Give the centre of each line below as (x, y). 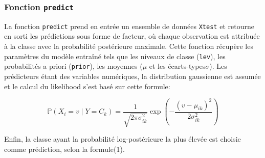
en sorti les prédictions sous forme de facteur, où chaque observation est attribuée (132, 36)
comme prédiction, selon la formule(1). (64, 149)
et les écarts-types (177, 66)
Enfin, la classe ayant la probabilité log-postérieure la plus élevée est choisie (123, 139)
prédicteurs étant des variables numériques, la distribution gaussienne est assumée (132, 76)
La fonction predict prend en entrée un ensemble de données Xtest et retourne (129, 26)
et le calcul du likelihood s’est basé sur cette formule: (87, 86)
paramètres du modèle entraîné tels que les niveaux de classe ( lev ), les (115, 56)
